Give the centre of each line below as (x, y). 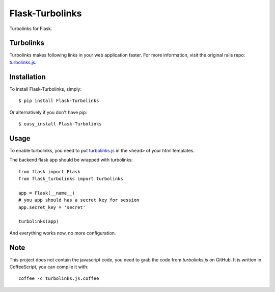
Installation (28, 77)
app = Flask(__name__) (47, 193)
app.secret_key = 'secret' (52, 207)
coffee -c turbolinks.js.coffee (59, 278)
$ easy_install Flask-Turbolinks (60, 124)
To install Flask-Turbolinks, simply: (45, 89)
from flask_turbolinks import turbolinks (71, 179)
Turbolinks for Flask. (31, 29)
